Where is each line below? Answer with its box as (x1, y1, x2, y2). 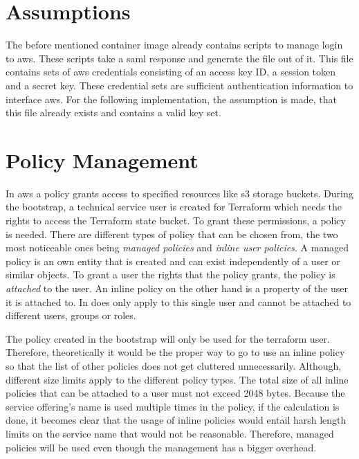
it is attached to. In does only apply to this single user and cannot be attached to (6, 294, 351, 309)
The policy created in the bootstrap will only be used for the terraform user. (6, 331, 330, 345)
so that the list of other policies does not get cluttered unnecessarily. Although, (6, 358, 342, 372)
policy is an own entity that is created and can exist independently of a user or (6, 253, 340, 268)
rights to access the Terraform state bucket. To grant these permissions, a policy (6, 213, 346, 227)
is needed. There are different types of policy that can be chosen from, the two (6, 226, 338, 241)
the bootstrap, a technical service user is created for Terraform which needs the (6, 199, 342, 214)
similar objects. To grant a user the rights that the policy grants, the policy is (6, 267, 335, 282)
